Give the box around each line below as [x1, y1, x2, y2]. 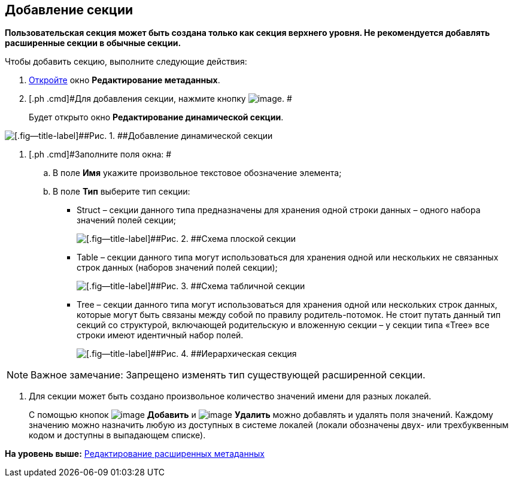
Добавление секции [5, 2, 133, 17]
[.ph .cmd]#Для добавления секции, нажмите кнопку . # [29, 93, 292, 104]
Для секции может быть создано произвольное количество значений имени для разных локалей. [29, 391, 432, 402]
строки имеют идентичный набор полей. [77, 330, 244, 341]
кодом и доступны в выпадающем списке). [29, 430, 206, 441]
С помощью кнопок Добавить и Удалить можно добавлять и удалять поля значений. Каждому [29, 410, 493, 420]
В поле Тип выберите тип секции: [53, 186, 190, 197]
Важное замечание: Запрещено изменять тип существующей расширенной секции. [31, 369, 426, 381]
